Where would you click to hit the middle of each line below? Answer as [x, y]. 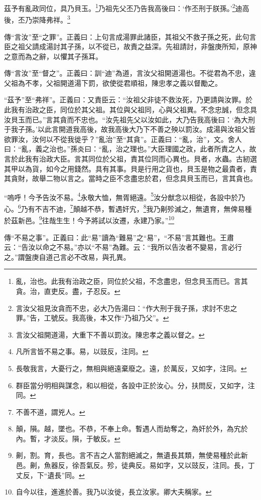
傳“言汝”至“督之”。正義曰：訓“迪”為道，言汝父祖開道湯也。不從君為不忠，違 [130, 73]
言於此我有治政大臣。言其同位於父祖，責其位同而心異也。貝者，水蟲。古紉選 [130, 159]
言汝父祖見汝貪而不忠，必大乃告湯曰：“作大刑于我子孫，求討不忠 [123, 308]
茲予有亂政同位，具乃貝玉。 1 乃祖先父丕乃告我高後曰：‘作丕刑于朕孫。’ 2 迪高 [127, 7]
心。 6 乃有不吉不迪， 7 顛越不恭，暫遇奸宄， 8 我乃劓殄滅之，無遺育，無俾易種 [128, 208]
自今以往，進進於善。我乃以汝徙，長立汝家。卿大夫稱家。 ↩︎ [114, 492]
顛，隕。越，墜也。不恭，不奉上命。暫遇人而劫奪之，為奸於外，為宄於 [132, 429]
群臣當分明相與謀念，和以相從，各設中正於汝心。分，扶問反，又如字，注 [135, 385]
